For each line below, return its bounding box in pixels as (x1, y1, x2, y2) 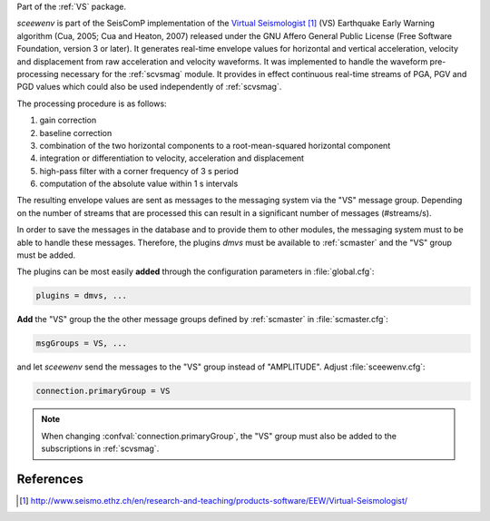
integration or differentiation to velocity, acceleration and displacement (39, 152, 304, 163)
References (16, 471, 83, 487)
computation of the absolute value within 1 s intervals (39, 178, 239, 190)
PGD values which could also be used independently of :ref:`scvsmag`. (16, 82, 282, 93)
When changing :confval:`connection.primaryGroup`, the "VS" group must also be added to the (41, 430, 397, 441)
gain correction (39, 114, 97, 126)
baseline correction (39, 127, 113, 138)
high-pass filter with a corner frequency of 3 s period (39, 165, 240, 176)
